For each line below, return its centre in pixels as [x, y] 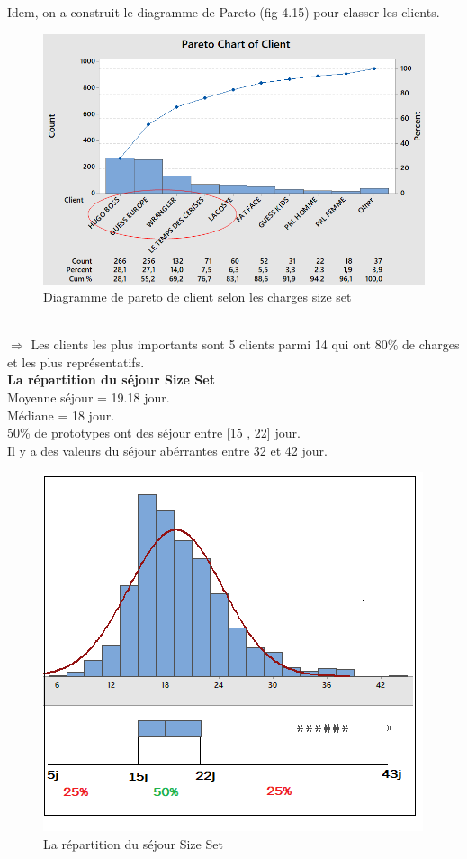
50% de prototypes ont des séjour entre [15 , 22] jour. [154, 433]
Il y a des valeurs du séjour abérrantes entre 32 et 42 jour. [167, 450]
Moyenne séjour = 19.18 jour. [89, 398]
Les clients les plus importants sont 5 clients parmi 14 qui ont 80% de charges [245, 344]
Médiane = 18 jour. [61, 415]
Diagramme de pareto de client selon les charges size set [198, 297]
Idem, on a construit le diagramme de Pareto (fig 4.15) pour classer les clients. [224, 12]
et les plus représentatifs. [76, 362]
